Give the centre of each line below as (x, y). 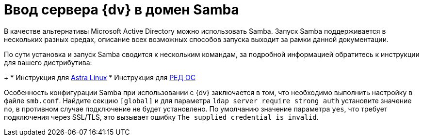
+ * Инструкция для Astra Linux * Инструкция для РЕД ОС (100, 77)
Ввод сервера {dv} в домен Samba (122, 10)
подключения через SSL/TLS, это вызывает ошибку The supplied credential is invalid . (161, 117)
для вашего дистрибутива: (48, 62)
